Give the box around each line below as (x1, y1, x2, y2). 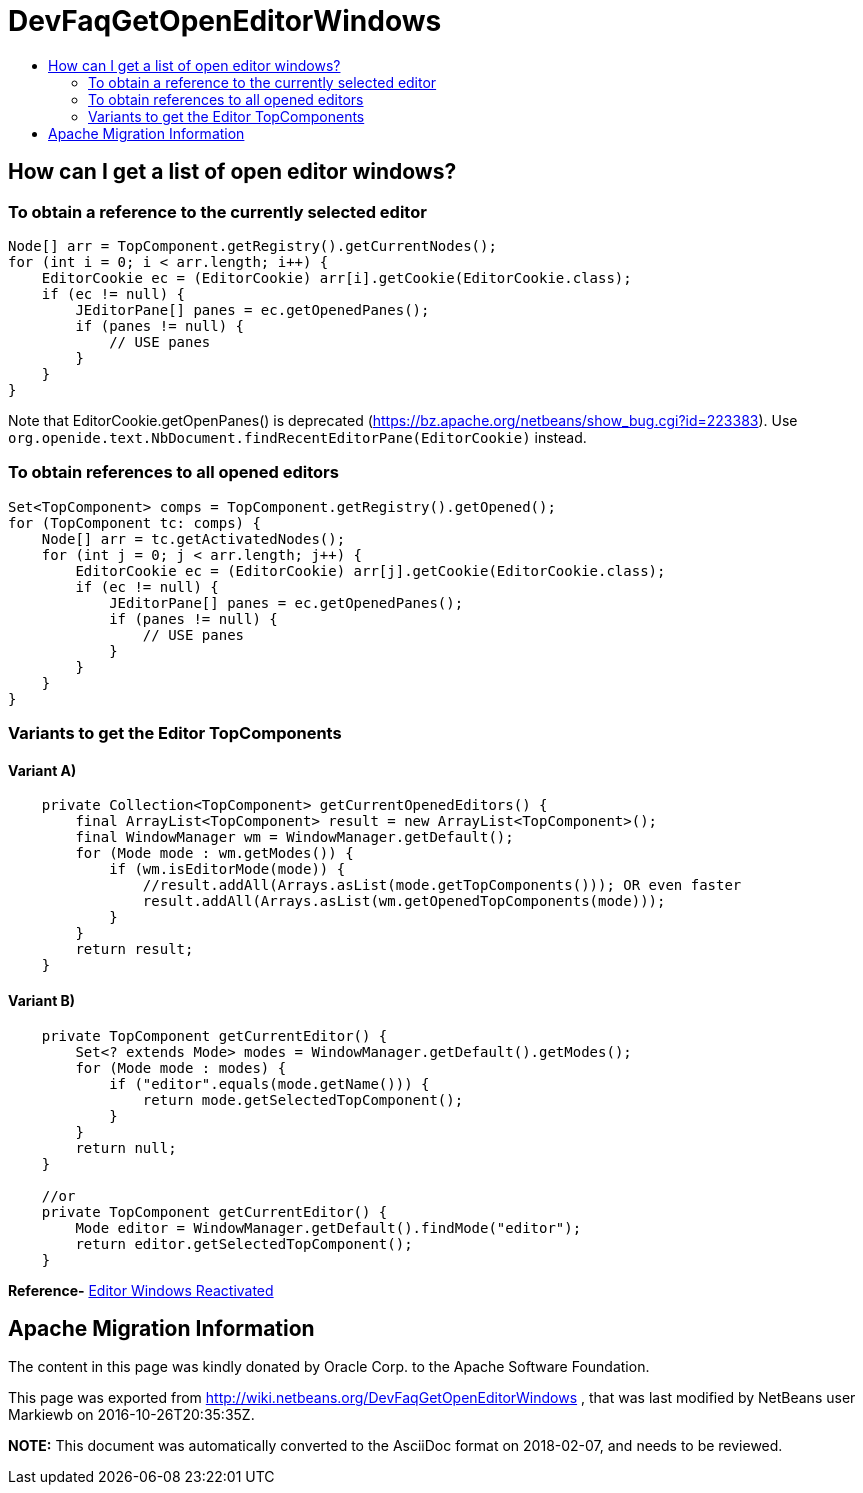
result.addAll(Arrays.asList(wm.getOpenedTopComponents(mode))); (142, 893, 666, 910)
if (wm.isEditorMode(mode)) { (109, 861, 346, 878)
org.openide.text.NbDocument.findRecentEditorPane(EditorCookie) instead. (8, 428, 587, 446)
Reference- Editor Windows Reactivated (8, 1281, 274, 1299)
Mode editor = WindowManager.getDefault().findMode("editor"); (75, 1219, 582, 1236)
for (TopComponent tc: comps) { (8, 514, 261, 531)
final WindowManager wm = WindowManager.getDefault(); (75, 829, 514, 846)
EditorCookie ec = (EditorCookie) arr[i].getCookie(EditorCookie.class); (41, 269, 632, 286)
